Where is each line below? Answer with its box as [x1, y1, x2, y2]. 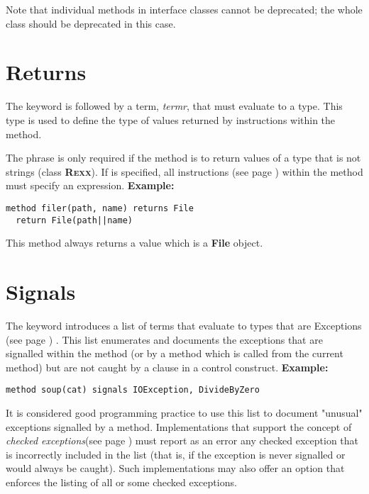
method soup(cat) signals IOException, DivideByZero [6, 385, 260, 395]
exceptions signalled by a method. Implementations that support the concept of [6, 419, 352, 434]
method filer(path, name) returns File [6, 203, 194, 213]
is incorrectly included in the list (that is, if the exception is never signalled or [6, 447, 346, 461]
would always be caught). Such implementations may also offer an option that [6, 461, 345, 476]
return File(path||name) [16, 215, 133, 225]
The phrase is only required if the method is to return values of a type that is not [6, 150, 361, 165]
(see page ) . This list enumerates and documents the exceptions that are [6, 332, 323, 347]
